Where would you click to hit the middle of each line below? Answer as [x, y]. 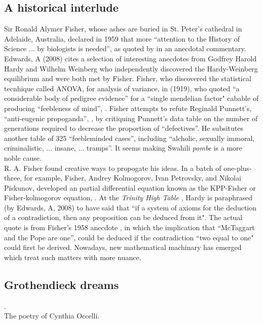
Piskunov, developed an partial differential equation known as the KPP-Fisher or [130, 187]
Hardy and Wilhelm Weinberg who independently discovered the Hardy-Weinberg [131, 68]
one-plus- [238, 168]
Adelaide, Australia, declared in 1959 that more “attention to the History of [122, 38]
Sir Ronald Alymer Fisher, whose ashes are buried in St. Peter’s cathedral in [123, 29]
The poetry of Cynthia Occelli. [52, 316]
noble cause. [23, 157]
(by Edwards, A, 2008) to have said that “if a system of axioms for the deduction [130, 207]
